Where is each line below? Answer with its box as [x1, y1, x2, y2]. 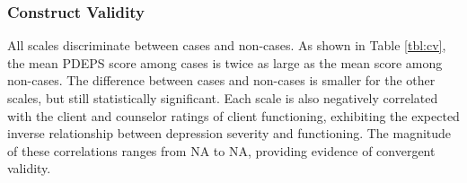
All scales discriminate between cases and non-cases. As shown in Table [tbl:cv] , [7, 36, 446, 55]
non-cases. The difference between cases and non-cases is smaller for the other [7, 71, 436, 90]
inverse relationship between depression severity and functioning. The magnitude [7, 124, 452, 143]
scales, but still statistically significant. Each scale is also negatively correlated [7, 89, 438, 107]
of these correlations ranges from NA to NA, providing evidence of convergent [7, 141, 436, 160]
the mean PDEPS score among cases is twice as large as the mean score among [7, 53, 443, 72]
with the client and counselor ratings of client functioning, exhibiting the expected [7, 106, 460, 125]
